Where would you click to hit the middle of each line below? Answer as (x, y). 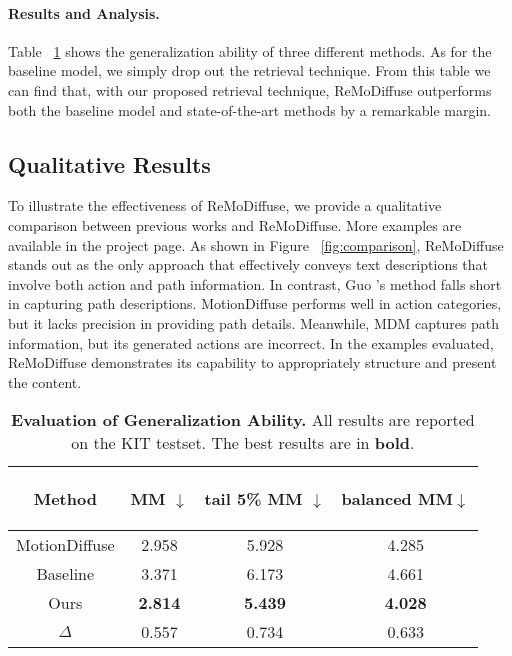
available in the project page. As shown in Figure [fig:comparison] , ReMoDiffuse (256, 244)
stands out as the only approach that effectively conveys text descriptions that (248, 264)
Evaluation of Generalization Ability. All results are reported (243, 420)
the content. (45, 381)
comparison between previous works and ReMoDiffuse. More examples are (235, 224)
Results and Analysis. (84, 12)
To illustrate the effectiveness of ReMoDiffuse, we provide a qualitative (225, 205)
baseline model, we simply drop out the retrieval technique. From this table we (249, 70)
